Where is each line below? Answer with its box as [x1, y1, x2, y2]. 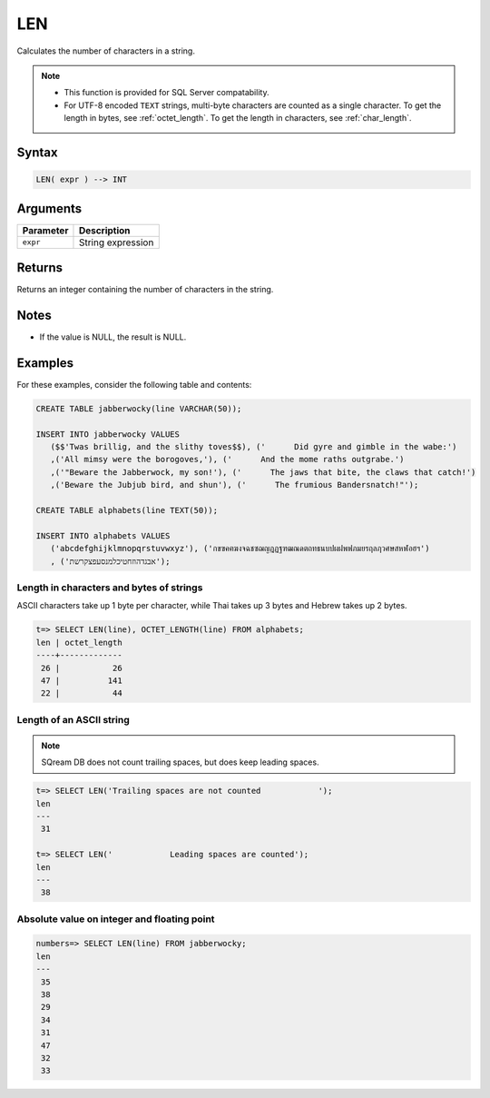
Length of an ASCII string [16, 713, 131, 726]
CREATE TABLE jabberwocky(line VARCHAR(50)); [35, 403, 242, 413]
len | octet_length [35, 637, 122, 648]
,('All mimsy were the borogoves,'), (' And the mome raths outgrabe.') [50, 454, 405, 465]
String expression [78, 236, 154, 249]
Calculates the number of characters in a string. [16, 45, 195, 56]
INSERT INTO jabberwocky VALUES [35, 429, 181, 440]
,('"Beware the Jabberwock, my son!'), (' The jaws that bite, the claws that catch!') [50, 467, 476, 477]
